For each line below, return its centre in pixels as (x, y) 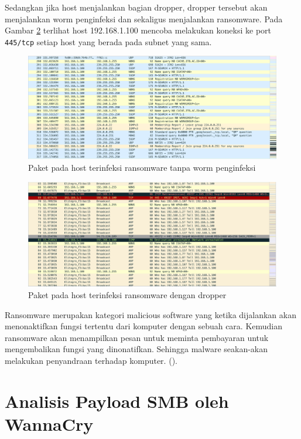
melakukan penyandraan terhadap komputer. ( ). (91, 361)
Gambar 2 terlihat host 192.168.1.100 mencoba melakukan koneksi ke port (138, 30)
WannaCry (49, 424)
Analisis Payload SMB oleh (117, 401)
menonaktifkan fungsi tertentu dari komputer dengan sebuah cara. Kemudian (144, 326)
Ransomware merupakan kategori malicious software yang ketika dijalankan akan (150, 314)
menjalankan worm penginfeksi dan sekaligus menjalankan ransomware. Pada (144, 18)
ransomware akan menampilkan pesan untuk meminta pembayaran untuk (137, 337)
